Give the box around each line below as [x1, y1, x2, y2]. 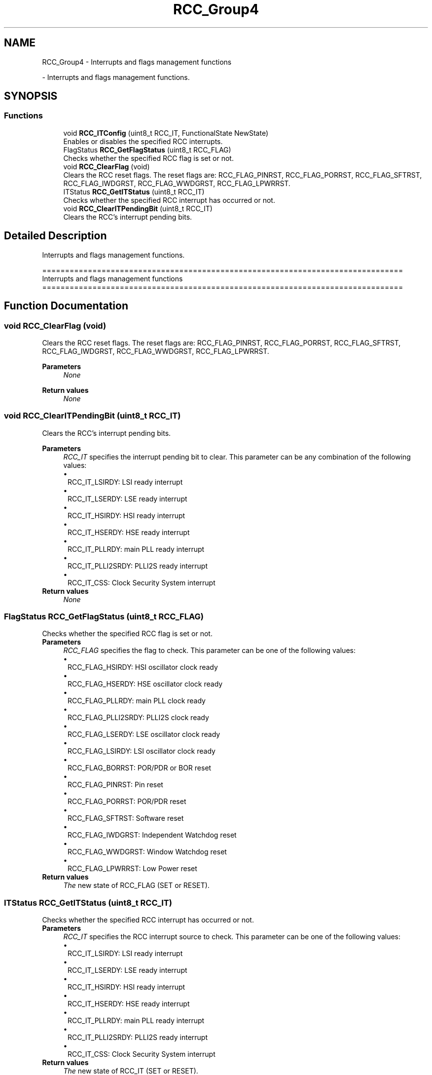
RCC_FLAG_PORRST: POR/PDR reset [68, 797, 186, 806]
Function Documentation [4, 300, 128, 312]
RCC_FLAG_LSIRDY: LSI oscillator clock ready [68, 747, 216, 756]
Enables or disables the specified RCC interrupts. [63, 137, 223, 146]
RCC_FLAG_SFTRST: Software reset [68, 814, 184, 823]
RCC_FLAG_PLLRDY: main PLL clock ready [68, 696, 206, 705]
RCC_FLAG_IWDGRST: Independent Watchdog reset [68, 831, 237, 840]
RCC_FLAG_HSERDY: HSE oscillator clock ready [68, 680, 223, 689]
